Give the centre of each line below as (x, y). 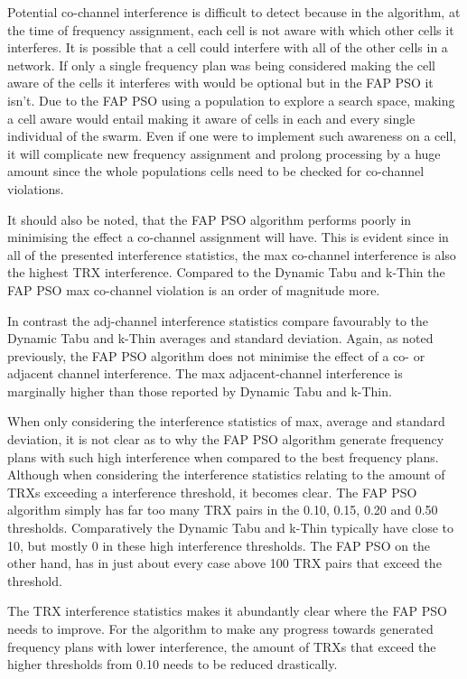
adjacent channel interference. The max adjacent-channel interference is (205, 373)
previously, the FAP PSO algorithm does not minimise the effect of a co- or (216, 355)
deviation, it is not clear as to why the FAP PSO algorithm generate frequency (226, 439)
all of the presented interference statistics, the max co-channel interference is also (232, 254)
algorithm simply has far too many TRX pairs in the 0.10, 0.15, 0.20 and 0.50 (223, 510)
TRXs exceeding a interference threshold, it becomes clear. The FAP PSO (212, 492)
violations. (36, 188)
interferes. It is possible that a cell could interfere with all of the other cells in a (228, 47)
